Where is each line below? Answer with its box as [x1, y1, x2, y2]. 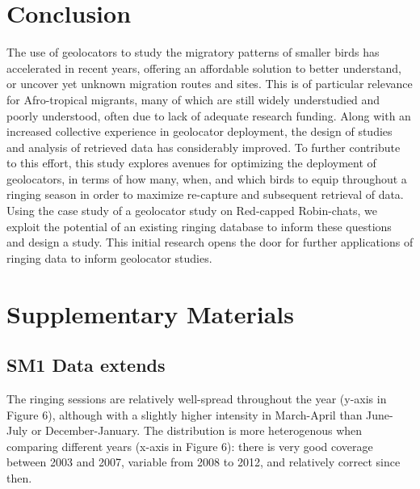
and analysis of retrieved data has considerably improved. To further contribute [6, 138, 401, 155]
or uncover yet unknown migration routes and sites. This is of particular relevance [6, 75, 413, 92]
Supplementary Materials [6, 297, 294, 330]
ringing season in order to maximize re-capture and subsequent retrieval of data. [6, 186, 404, 203]
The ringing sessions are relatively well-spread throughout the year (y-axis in [6, 390, 387, 407]
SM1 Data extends [6, 352, 166, 377]
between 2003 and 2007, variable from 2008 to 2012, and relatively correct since [6, 453, 401, 470]
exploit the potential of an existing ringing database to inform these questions [6, 217, 392, 234]
